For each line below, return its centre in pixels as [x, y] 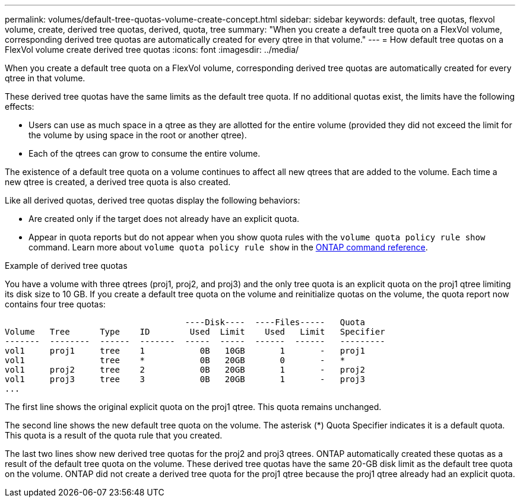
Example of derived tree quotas [66, 266]
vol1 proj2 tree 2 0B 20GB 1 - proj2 [185, 370]
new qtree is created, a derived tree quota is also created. [118, 182]
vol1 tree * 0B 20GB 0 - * [175, 360]
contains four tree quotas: [55, 304]
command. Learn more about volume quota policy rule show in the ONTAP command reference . [228, 247]
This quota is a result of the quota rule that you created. [114, 435]
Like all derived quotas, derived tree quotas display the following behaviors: [153, 200]
